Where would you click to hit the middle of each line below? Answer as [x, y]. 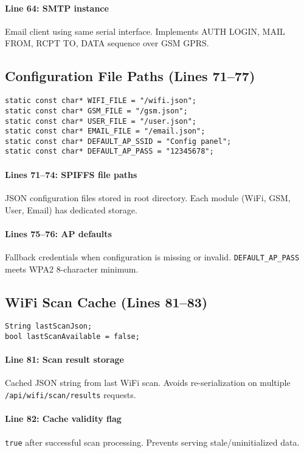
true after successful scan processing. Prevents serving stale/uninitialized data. [152, 442]
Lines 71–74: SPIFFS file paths [71, 174]
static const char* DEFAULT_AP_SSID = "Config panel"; [118, 141]
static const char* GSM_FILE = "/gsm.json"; [96, 111]
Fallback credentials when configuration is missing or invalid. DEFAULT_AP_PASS [152, 256]
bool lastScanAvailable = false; [72, 337]
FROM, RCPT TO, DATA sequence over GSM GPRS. [107, 43]
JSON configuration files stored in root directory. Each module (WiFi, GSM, [148, 197]
